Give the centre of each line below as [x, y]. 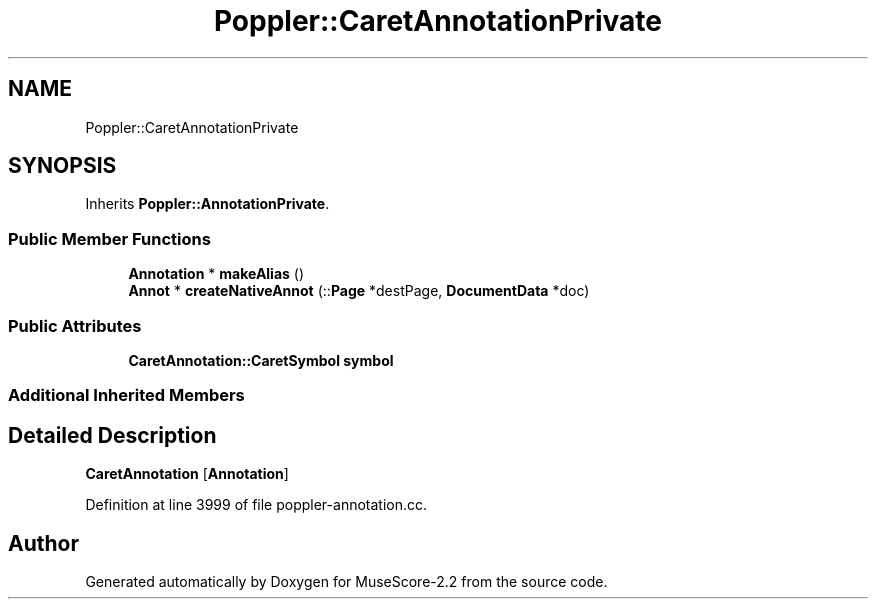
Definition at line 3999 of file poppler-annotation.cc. [256, 505]
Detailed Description [112, 435]
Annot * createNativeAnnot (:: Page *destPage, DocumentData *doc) [359, 291]
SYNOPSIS [62, 166]
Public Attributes [75, 325]
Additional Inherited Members [126, 395]
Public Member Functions [109, 238]
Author [43, 543]
